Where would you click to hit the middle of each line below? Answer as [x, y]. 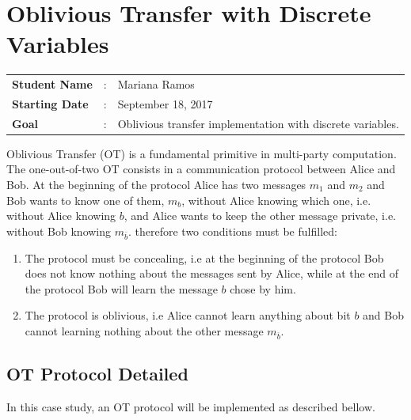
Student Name [52, 84]
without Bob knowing [59, 231]
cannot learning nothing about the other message [144, 330]
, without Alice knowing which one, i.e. [276, 200]
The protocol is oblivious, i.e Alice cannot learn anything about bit [188, 315]
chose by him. [263, 288]
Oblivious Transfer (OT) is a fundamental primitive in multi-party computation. [202, 153]
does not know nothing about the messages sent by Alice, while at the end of [212, 273]
